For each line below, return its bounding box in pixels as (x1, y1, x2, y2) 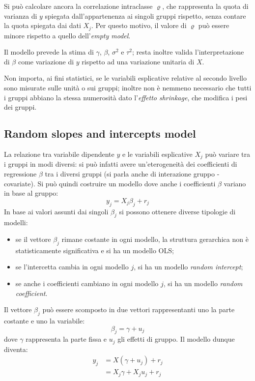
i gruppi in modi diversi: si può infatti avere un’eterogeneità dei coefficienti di (4, 159, 237, 169)
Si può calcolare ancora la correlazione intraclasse (4, 1, 153, 11)
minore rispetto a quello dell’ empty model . (4, 30, 131, 40)
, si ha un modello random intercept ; (134, 262, 243, 272)
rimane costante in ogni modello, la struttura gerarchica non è (61, 234, 249, 244)
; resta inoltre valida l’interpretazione (132, 47, 244, 57)
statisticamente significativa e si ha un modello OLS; (15, 245, 174, 255)
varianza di (4, 10, 37, 21)
